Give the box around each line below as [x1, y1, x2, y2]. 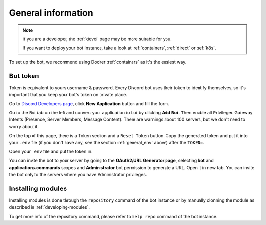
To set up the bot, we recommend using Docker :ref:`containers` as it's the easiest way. [9, 59, 187, 65]
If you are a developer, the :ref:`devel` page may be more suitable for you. [22, 36, 172, 42]
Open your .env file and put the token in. [9, 149, 93, 154]
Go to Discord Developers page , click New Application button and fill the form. [9, 101, 169, 107]
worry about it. [9, 123, 39, 129]
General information [9, 7, 93, 18]
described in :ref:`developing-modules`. [9, 204, 90, 210]
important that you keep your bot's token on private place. [9, 92, 128, 98]
